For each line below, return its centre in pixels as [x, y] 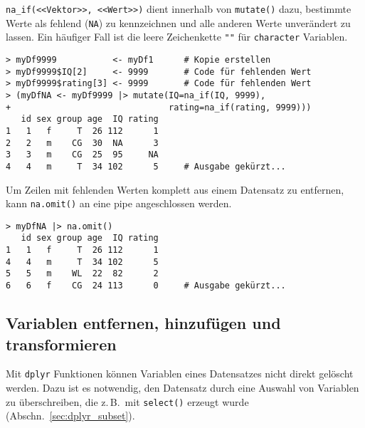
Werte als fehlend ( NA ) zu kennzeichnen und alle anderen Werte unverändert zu [178, 22]
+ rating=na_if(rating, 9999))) [159, 107]
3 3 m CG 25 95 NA [82, 155]
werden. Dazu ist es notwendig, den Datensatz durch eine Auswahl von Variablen [182, 387]
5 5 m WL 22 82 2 [82, 274]
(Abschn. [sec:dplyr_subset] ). [70, 416]
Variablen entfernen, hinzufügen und [143, 323]
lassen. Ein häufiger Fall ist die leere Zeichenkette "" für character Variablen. [177, 37]
